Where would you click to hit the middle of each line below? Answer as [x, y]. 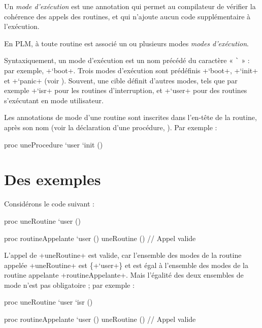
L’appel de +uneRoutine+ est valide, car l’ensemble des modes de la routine [123, 255]
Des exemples [53, 179]
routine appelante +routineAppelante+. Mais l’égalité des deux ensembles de [124, 275]
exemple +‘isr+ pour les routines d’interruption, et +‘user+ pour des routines [126, 90]
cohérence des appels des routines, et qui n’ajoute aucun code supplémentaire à [127, 16]
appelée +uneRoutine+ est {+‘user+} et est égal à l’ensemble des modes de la [126, 265]
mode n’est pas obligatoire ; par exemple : [69, 285]
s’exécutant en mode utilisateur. [54, 100]
